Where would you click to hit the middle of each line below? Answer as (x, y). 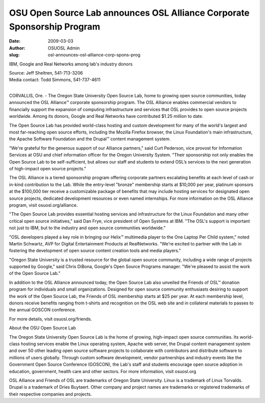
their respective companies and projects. (51, 394)
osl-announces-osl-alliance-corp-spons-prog (94, 55)
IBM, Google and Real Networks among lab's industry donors (71, 64)
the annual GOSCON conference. (42, 310)
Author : (17, 48)
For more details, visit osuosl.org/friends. (51, 319)
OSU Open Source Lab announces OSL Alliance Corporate (129, 13)
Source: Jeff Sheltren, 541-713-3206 (46, 73)
